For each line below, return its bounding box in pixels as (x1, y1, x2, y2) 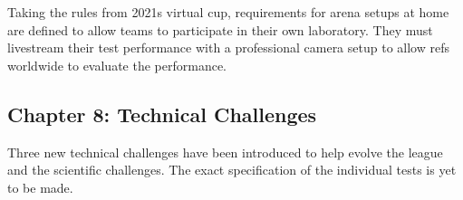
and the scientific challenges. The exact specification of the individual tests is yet (7, 160, 457, 179)
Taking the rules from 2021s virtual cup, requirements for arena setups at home (7, 3, 449, 21)
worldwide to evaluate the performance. (7, 55, 227, 74)
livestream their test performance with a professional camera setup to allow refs (7, 38, 449, 57)
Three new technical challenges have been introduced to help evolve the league (7, 142, 443, 161)
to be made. (7, 177, 73, 196)
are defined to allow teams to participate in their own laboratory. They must (7, 20, 433, 39)
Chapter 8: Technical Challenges (7, 100, 317, 128)
